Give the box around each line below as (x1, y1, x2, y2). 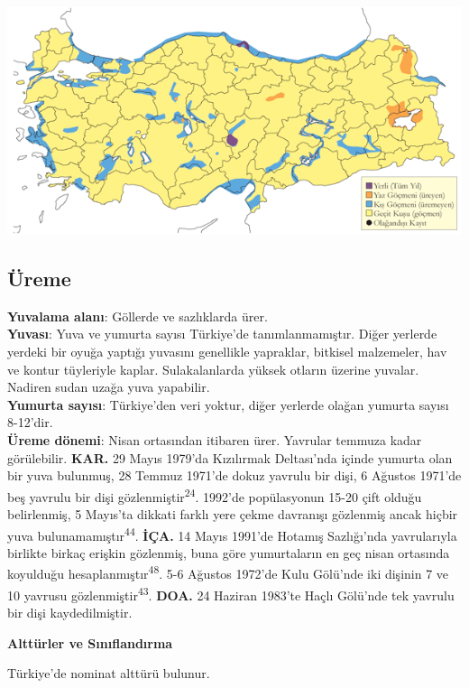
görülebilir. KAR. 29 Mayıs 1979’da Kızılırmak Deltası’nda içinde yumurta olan (7, 448, 453, 467)
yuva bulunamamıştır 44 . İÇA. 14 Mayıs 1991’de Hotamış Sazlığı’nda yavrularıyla (7, 523, 457, 544)
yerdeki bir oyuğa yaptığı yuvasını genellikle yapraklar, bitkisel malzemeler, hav (7, 341, 447, 360)
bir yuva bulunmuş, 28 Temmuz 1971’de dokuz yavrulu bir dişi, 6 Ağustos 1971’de (7, 466, 462, 485)
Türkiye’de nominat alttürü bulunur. (7, 664, 210, 683)
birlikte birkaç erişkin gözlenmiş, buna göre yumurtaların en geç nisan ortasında (7, 543, 450, 562)
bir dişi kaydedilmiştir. (7, 602, 133, 621)
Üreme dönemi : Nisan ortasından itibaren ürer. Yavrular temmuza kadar (7, 430, 422, 449)
